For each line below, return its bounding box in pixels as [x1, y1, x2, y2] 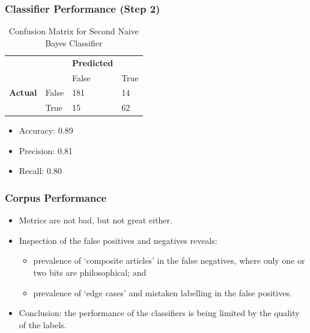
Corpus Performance [5, 190, 107, 205]
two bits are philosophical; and [33, 266, 147, 279]
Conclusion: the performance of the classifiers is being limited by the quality [19, 307, 300, 319]
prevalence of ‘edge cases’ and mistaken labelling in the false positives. [33, 286, 292, 299]
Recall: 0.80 [19, 164, 62, 177]
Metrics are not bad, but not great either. [19, 214, 172, 226]
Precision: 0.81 [19, 144, 73, 157]
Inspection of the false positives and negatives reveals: [19, 234, 217, 246]
